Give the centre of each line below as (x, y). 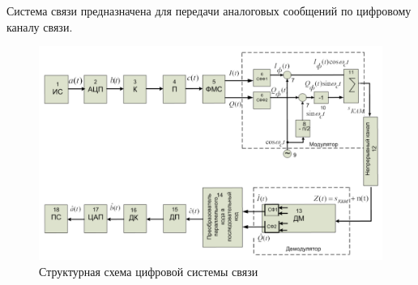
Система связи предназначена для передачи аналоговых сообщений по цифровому (209, 11)
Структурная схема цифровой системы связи (149, 271)
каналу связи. (40, 26)
